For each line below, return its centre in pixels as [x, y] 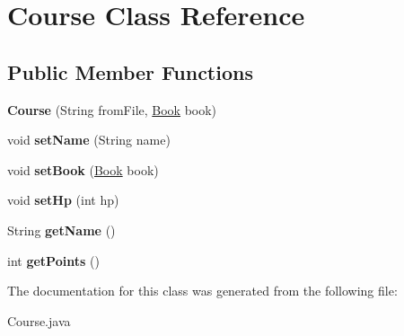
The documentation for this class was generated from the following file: [202, 291]
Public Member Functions [130, 71]
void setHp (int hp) [63, 200]
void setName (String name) [89, 140]
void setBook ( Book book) [83, 169]
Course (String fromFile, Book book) [112, 109]
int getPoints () [53, 260]
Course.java [39, 320]
